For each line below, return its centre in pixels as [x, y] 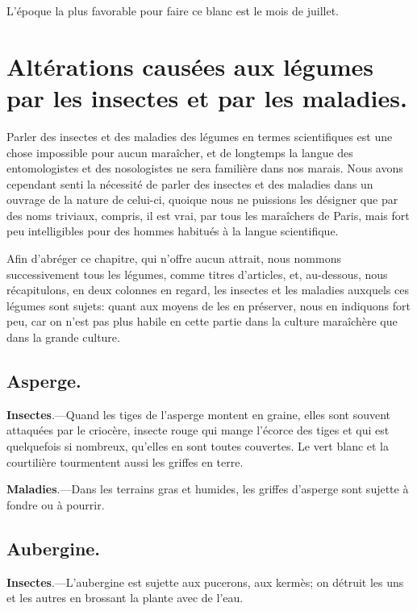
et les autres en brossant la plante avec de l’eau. [125, 598]
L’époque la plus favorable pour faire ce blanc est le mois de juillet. [173, 10]
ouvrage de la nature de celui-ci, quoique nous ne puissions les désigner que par [202, 200]
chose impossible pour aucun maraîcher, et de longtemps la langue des [180, 152]
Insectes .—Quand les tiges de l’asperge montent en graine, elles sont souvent [199, 414]
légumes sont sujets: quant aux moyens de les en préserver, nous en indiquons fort [208, 305]
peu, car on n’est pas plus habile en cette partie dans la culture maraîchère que [202, 321]
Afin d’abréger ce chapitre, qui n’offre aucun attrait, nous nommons [174, 258]
